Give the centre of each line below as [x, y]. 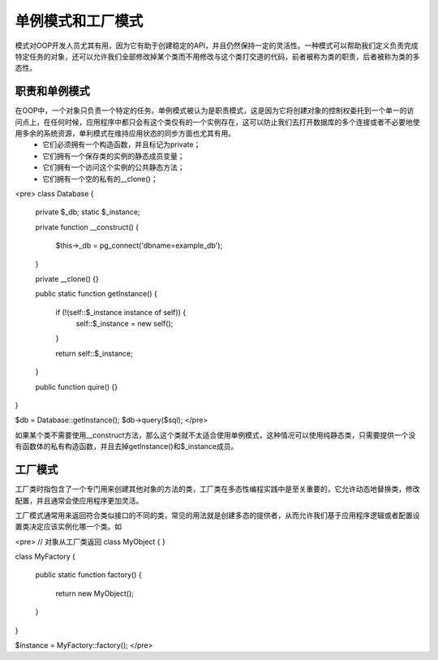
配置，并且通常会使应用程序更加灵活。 [79, 500]
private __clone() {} [67, 278]
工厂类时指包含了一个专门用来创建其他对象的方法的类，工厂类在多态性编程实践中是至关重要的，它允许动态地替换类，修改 [217, 489]
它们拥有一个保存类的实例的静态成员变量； [114, 156]
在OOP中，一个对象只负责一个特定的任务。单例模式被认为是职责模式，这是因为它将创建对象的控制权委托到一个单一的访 [215, 110]
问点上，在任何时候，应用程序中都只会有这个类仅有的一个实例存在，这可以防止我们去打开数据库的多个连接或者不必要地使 [217, 122]
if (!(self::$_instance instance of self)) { [121, 312]
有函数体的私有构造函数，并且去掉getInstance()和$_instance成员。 [127, 446]
